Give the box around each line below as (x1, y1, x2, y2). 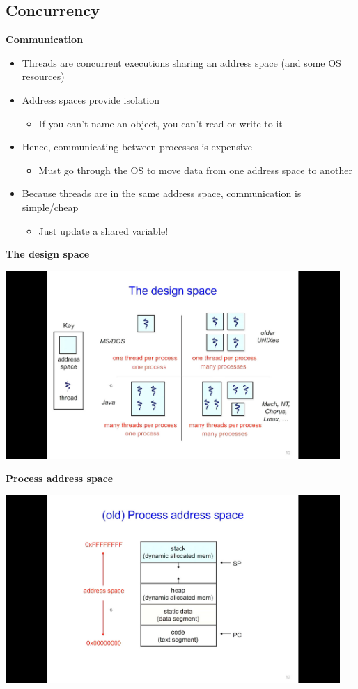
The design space (6, 247, 90, 261)
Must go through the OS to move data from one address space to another (38, 162, 352, 177)
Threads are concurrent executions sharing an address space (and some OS (22, 55, 341, 70)
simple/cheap (22, 199, 79, 214)
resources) (22, 69, 65, 84)
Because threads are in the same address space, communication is (22, 186, 302, 201)
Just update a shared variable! (38, 223, 169, 238)
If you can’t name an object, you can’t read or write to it (38, 116, 283, 130)
